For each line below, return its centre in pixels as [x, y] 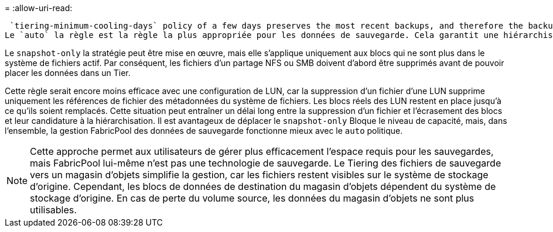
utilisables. [53, 210]
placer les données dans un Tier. [68, 73]
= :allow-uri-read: [39, 8]
